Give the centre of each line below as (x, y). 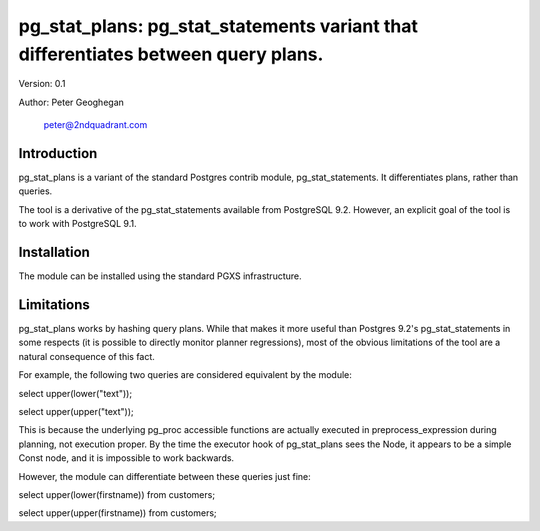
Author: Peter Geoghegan (71, 102)
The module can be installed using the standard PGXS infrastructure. (160, 276)
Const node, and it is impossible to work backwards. (126, 458)
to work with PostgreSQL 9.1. (77, 224)
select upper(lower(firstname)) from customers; (116, 494)
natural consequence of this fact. (86, 356)
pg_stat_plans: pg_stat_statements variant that (218, 26)
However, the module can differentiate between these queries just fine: (164, 476)
